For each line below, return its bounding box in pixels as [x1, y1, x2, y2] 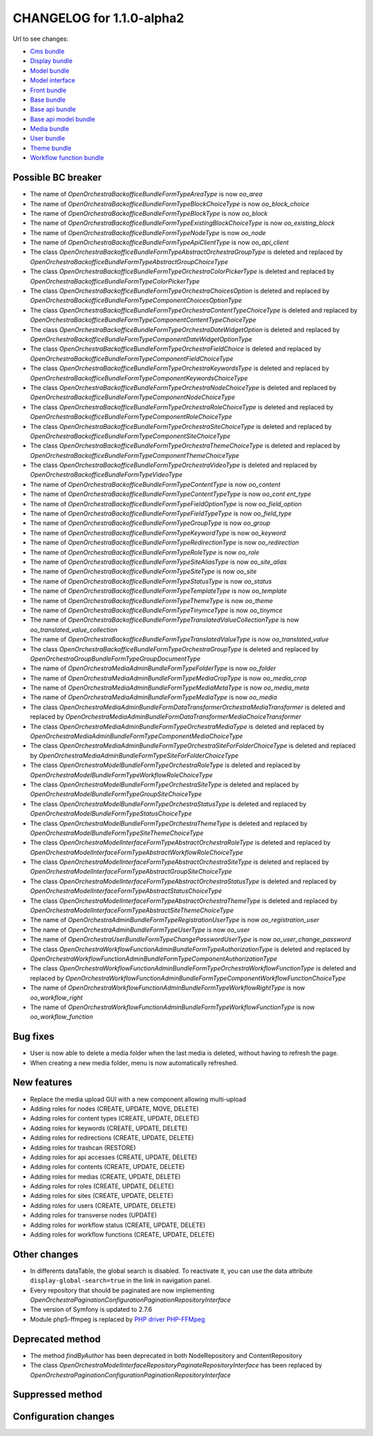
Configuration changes [12, 1411, 115, 1423]
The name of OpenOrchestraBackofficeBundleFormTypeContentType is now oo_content [30, 480, 281, 488]
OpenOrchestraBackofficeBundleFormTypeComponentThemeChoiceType [30, 451, 240, 459]
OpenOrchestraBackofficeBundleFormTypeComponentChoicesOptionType [30, 296, 242, 304]
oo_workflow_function [30, 1013, 93, 1021]
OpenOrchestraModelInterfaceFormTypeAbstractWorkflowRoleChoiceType [30, 848, 243, 856]
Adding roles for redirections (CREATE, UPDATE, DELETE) [30, 1134, 194, 1142]
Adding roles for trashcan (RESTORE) [30, 1143, 136, 1152]
